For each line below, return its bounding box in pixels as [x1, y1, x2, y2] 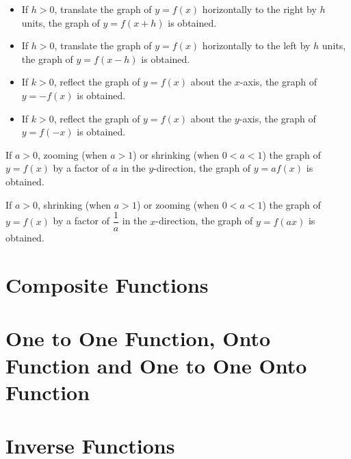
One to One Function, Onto [5, 324, 271, 352]
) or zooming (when [136, 197, 220, 211]
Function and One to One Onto [5, 351, 307, 379]
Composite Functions [5, 270, 209, 298]
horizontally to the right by [202, 2, 317, 16]
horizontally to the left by [202, 38, 311, 53]
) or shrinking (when [133, 147, 220, 161]
